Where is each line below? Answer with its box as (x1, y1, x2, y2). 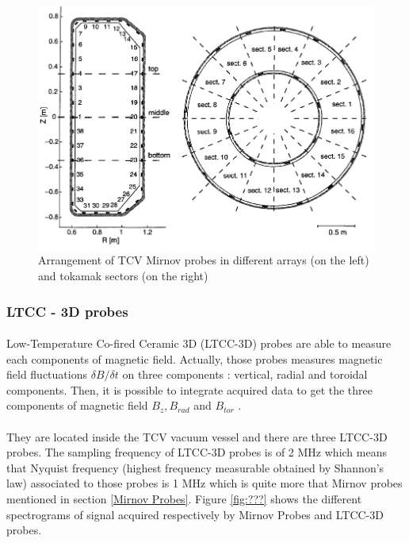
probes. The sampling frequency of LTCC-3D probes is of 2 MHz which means (6, 444, 387, 460)
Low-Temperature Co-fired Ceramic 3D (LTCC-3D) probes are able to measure (6, 335, 392, 352)
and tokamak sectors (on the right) (38, 267, 208, 283)
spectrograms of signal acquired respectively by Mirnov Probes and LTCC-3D (6, 506, 384, 522)
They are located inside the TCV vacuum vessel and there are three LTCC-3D (6, 428, 388, 445)
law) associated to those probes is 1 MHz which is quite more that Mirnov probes (6, 475, 403, 491)
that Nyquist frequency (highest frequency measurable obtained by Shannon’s (6, 459, 384, 476)
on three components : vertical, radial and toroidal (122, 366, 368, 383)
